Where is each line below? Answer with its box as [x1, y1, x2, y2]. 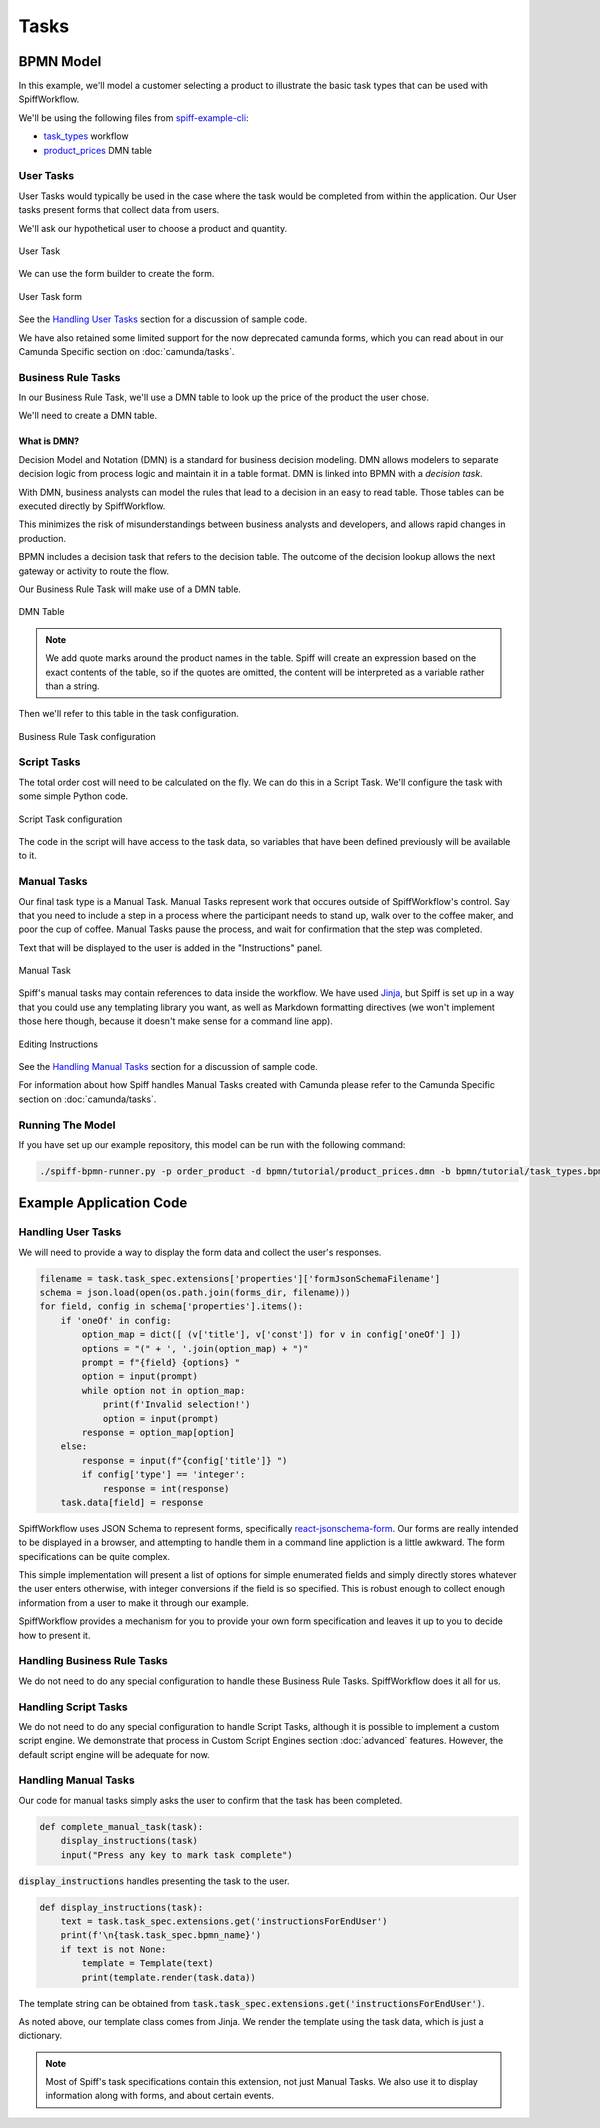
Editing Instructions [18, 1038, 99, 1050]
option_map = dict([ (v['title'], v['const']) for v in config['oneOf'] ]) [81, 1329, 462, 1340]
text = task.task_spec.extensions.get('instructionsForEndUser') [60, 1915, 388, 1927]
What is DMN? [18, 435, 80, 447]
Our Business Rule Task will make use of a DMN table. [18, 583, 242, 595]
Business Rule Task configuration [18, 730, 156, 742]
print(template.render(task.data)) [81, 1971, 257, 1983]
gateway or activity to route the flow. [18, 565, 170, 577]
